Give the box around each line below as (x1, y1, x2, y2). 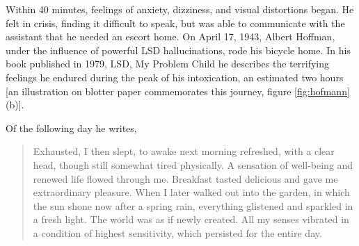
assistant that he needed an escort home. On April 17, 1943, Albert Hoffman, (6, 29, 335, 44)
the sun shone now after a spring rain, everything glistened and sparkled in (33, 198, 353, 213)
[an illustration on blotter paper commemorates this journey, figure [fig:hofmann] (6, 83, 350, 98)
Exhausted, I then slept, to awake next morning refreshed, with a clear (33, 144, 335, 158)
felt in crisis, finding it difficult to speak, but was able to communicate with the (6, 15, 345, 30)
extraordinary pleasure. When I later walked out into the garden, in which (33, 185, 350, 199)
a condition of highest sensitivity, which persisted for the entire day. (33, 225, 322, 240)
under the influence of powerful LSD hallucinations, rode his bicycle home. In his (6, 42, 351, 57)
